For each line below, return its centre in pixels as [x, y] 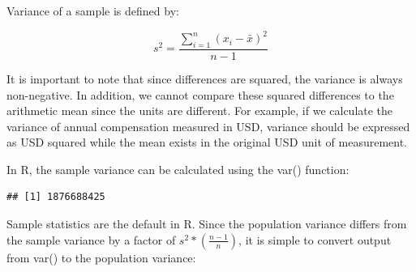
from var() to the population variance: [101, 257]
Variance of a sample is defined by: [93, 11]
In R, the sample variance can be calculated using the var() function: [178, 169]
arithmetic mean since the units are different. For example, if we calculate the [200, 110]
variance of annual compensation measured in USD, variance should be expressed [208, 126]
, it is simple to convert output [315, 239]
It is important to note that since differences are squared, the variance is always [205, 78]
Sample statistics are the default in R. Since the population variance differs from [207, 224]
